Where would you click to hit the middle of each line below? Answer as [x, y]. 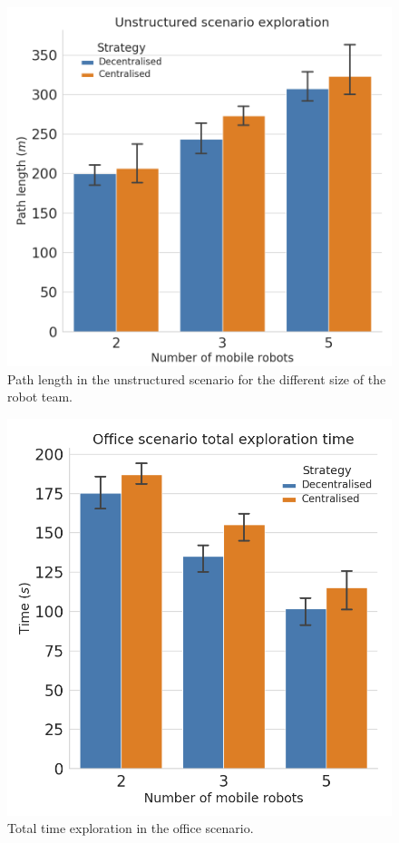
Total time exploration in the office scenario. [131, 828]
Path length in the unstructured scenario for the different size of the [197, 378]
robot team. [40, 397]
